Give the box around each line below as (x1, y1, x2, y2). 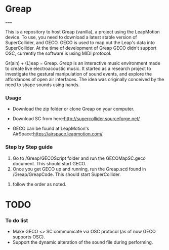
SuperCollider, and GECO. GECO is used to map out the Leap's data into (5, 39, 155, 46)
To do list (5, 217, 28, 224)
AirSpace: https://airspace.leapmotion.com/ (12, 131, 103, 137)
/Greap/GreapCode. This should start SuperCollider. (12, 171, 121, 177)
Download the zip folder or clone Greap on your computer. (12, 106, 135, 112)
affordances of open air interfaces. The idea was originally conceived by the (5, 76, 164, 82)
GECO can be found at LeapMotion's (12, 125, 90, 132)
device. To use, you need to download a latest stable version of (5, 34, 138, 40)
